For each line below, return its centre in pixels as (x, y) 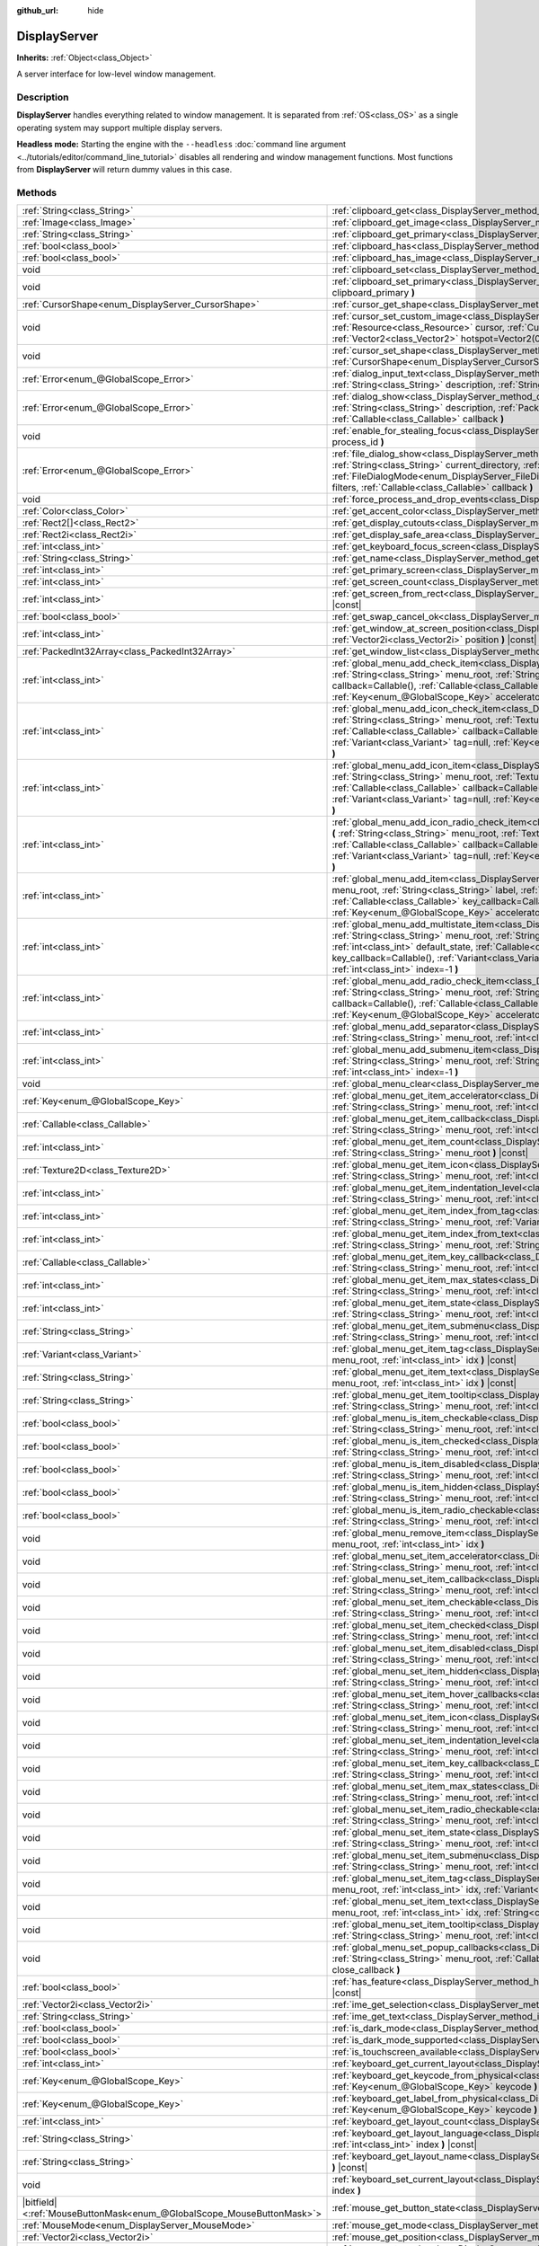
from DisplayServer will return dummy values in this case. (124, 169)
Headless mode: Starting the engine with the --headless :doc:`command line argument (181, 145)
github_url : (37, 10)
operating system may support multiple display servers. (119, 128)
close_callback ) (366, 1970)
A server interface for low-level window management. (116, 74)
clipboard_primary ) (373, 293)
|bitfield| (40, 2203)
